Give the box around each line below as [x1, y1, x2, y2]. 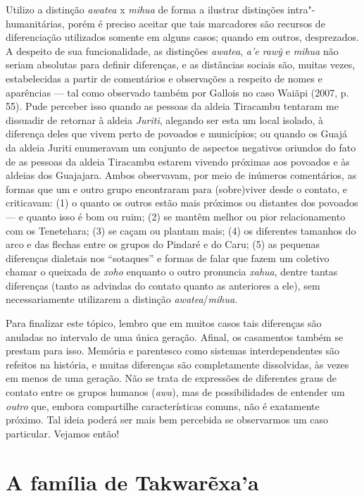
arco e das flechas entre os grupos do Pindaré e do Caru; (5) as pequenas [6, 237, 320, 252]
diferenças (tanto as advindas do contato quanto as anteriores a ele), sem [6, 278, 320, 292]
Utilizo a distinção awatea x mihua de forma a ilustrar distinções [6, 2, 284, 16]
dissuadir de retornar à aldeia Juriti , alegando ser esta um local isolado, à [6, 112, 324, 127]
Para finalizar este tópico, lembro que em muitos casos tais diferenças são [6, 316, 322, 330]
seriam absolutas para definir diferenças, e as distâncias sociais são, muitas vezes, [6, 57, 356, 72]
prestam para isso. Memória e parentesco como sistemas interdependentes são [6, 343, 340, 358]
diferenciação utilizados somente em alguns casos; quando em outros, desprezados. [6, 30, 359, 44]
